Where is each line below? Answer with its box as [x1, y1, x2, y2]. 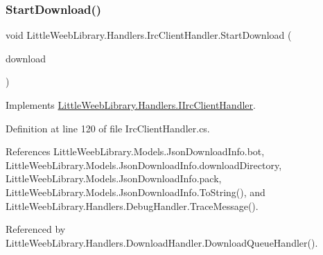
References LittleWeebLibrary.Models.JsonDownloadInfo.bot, [6, 144, 265, 159]
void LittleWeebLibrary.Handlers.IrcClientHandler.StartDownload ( [6, 28, 292, 42]
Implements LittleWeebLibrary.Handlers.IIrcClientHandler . [6, 98, 256, 112]
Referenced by [6, 222, 66, 236]
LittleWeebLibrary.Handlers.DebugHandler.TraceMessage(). [6, 198, 259, 213]
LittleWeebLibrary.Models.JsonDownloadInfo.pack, [6, 171, 222, 186]
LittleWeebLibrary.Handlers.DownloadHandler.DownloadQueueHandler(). [6, 235, 318, 249]
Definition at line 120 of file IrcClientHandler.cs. [6, 121, 210, 135]
